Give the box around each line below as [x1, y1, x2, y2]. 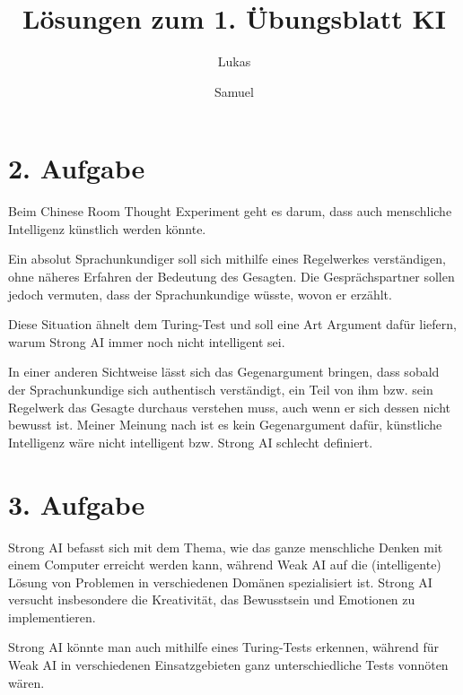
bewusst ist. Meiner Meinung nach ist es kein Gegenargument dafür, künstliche [8, 415, 442, 434]
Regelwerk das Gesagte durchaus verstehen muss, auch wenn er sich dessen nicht [8, 397, 450, 416]
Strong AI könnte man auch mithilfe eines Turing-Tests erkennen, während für [8, 638, 439, 656]
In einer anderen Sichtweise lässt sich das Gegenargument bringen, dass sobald [8, 362, 440, 381]
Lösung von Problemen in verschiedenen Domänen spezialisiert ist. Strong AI [8, 572, 432, 591]
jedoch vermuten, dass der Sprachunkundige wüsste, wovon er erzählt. [8, 284, 392, 303]
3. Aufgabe [8, 485, 145, 522]
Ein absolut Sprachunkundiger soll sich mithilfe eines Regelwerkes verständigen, [8, 249, 446, 268]
